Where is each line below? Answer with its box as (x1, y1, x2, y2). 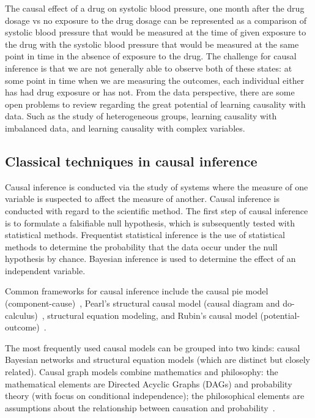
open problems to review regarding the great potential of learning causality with (5, 97, 306, 110)
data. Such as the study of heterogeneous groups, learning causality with (5, 110, 277, 122)
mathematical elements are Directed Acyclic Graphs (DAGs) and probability (5, 377, 292, 390)
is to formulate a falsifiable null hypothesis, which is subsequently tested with (5, 216, 295, 229)
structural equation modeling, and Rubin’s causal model (47, 308, 258, 321)
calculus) (5, 308, 38, 321)
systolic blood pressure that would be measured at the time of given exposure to (5, 26, 306, 39)
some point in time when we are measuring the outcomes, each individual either (5, 73, 305, 86)
